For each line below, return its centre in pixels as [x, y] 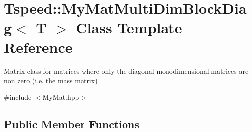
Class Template [129, 27]
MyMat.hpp [61, 97]
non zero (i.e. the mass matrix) [51, 80]
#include [18, 97]
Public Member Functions [72, 123]
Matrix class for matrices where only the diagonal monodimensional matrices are [126, 70]
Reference [38, 47]
